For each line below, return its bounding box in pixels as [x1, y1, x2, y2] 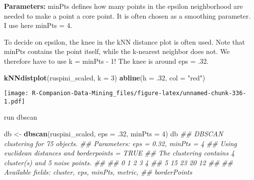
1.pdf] [4, 98, 25, 105]
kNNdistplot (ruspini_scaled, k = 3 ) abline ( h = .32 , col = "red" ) [4, 72, 205, 82]
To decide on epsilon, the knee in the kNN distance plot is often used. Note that [4, 36, 245, 47]
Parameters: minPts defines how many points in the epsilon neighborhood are [4, 1, 243, 11]
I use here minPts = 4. [4, 20, 73, 30]
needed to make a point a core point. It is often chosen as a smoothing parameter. [4, 10, 251, 21]
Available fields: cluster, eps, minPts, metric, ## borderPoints [4, 167, 192, 177]
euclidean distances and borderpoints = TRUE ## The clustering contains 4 [4, 148, 235, 158]
